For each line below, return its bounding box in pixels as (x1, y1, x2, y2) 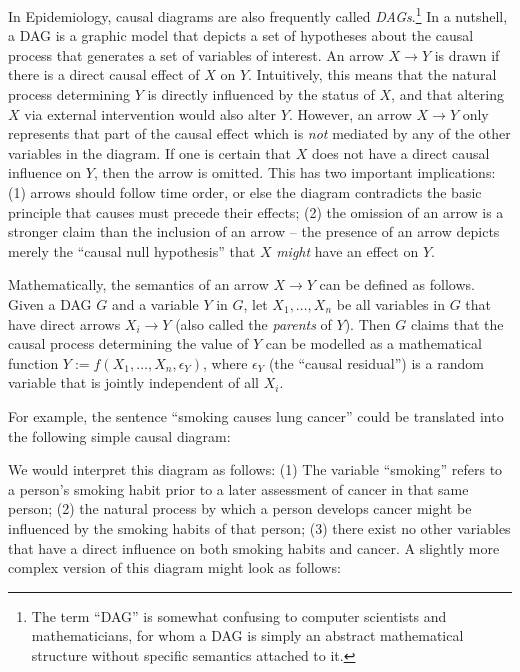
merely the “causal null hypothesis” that (8, 240, 256, 261)
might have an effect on (276, 240, 419, 261)
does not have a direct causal (311, 142, 490, 163)
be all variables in (336, 293, 445, 314)
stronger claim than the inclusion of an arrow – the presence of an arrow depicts (8, 221, 500, 242)
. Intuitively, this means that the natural (248, 64, 497, 85)
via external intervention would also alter (24, 103, 277, 124)
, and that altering (391, 84, 504, 105)
